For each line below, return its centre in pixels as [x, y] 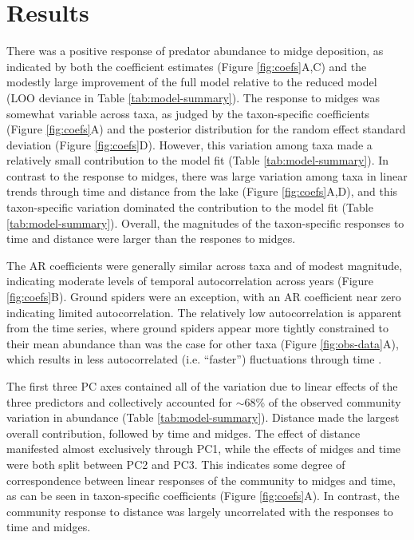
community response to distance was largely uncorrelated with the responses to [200, 511]
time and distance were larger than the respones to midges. [151, 238]
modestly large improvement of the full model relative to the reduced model [192, 82]
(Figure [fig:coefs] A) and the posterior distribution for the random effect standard [206, 129]
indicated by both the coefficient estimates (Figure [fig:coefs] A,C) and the [187, 66]
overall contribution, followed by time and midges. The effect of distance [183, 433]
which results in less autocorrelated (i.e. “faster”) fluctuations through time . [194, 359]
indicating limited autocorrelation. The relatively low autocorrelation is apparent [204, 312]
